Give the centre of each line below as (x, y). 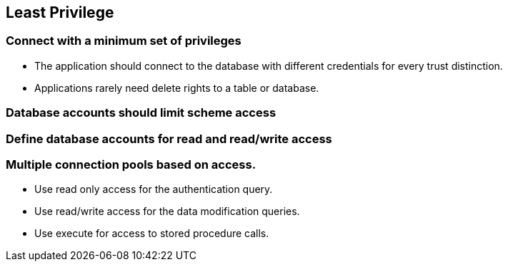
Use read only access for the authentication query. (154, 189)
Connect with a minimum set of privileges (124, 41)
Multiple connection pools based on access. (131, 164)
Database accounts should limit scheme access (141, 113)
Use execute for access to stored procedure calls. (152, 234)
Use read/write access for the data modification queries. (167, 211)
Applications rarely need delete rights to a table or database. (177, 88)
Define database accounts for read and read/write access (169, 138)
